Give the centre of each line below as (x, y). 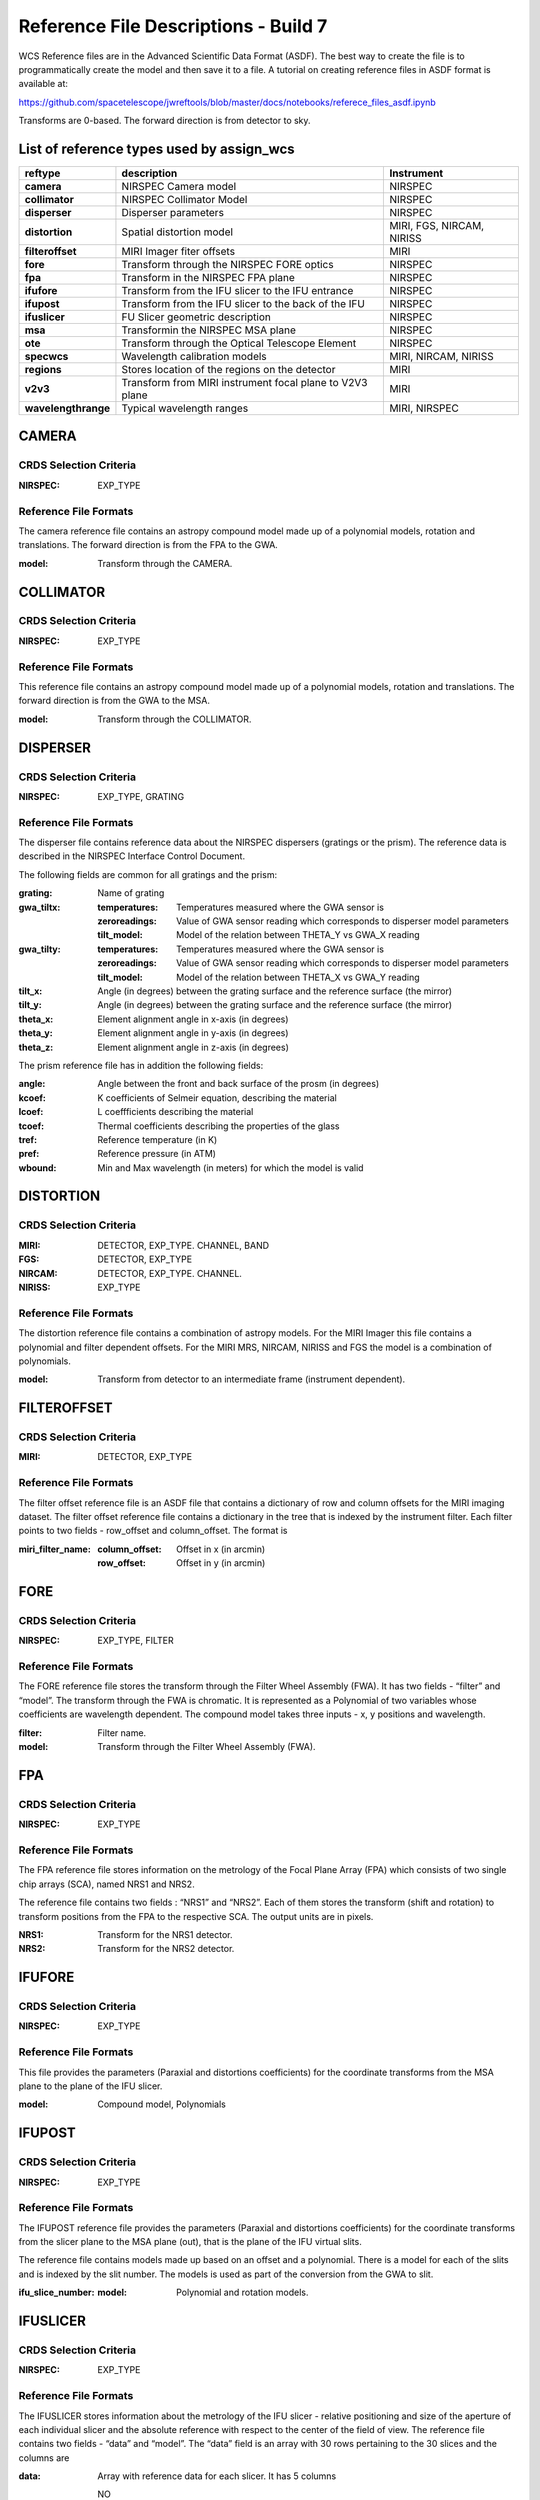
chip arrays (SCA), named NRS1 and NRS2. (106, 1884)
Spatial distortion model (177, 232)
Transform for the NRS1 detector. (165, 1934)
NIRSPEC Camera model (179, 187)
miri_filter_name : (55, 1549)
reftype (42, 173)
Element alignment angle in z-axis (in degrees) (193, 1047)
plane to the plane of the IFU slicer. (90, 2086)
